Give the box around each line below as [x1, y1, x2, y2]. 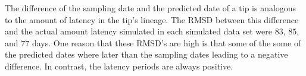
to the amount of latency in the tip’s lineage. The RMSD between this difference [5, 13, 299, 26]
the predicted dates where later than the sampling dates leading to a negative [5, 48, 288, 61]
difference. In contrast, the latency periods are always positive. [5, 59, 233, 72]
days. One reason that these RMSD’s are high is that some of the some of [32, 36, 301, 49]
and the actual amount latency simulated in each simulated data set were [5, 25, 273, 37]
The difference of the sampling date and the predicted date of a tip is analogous [5, 2, 296, 14]
